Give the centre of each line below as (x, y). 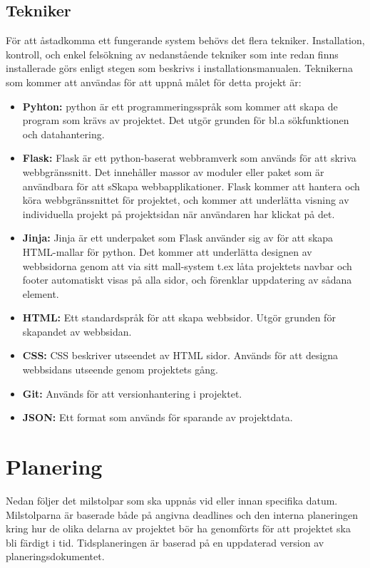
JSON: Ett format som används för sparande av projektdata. (158, 417)
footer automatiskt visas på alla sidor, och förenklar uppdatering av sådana (187, 280)
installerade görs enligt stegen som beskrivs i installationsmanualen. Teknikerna (179, 68)
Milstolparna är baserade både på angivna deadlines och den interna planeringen (182, 514)
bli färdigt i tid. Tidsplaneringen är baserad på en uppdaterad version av (165, 542)
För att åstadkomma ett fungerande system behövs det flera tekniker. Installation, (185, 40)
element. (41, 293)
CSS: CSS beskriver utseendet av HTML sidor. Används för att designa (180, 355)
